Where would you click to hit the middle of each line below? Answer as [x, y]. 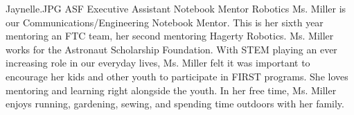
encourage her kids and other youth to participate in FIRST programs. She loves [177, 76]
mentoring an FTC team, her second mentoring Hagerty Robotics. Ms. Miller [170, 36]
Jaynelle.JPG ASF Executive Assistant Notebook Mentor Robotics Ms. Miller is [176, 8]
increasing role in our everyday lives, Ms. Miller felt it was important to [158, 63]
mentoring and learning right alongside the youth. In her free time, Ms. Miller [171, 90]
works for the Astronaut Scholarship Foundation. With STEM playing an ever [171, 49]
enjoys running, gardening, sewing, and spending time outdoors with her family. [175, 104]
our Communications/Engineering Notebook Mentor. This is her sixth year [165, 22]
